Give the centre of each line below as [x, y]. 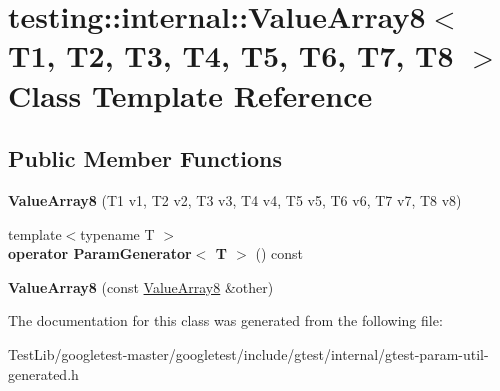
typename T [117, 233]
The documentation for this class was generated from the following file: [225, 320]
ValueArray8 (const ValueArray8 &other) [141, 286]
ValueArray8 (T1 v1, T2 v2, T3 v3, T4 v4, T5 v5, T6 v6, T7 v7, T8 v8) [235, 199]
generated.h [43, 373]
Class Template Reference [190, 94]
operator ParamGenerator [100, 253]
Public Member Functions [145, 158]
